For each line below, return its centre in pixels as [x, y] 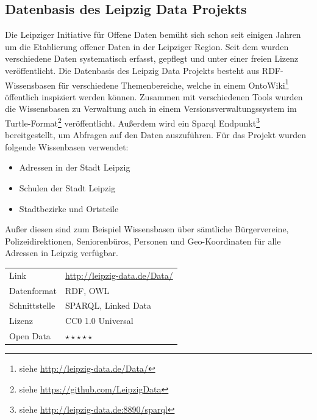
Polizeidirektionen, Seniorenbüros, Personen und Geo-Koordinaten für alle [143, 241]
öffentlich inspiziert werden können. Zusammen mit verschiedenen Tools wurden [154, 96]
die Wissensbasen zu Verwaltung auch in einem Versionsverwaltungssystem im [151, 109]
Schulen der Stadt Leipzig [67, 188]
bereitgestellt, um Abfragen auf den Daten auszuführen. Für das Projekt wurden [155, 135]
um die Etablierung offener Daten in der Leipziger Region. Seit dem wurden [147, 46]
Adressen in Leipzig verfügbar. [62, 253]
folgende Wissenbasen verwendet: [67, 146]
